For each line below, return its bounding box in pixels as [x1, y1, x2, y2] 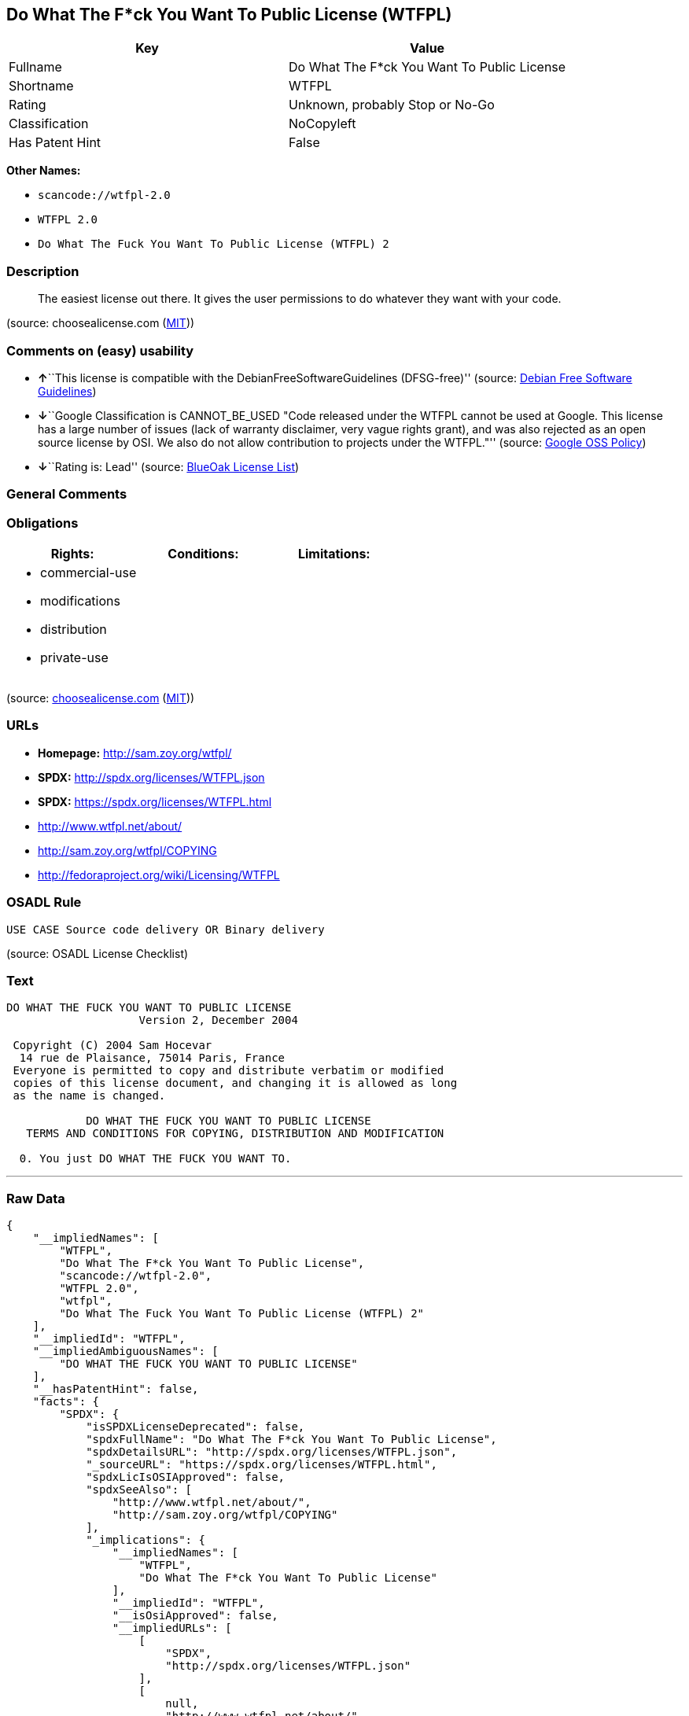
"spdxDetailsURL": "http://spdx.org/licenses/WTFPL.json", [86, 1445, 458, 1459]
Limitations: [297, 546, 370, 562]
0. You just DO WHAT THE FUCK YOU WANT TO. [19, 1152, 292, 1165]
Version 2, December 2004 [138, 1014, 298, 1027]
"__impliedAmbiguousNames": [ [32, 1345, 219, 1358]
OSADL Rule [6, 894, 82, 911]
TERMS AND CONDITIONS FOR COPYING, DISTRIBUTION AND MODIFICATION [26, 1127, 444, 1140]
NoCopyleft [289, 116, 356, 132]
